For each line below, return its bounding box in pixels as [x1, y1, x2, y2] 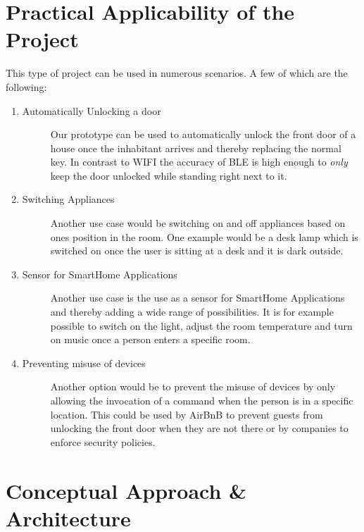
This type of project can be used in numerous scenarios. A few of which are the [6, 66, 348, 80]
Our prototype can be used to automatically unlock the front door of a [50, 127, 356, 142]
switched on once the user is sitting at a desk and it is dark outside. [50, 243, 344, 258]
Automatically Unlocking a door [22, 103, 161, 118]
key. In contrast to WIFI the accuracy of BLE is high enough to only [50, 154, 348, 169]
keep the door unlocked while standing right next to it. [50, 168, 287, 183]
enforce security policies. [50, 434, 156, 449]
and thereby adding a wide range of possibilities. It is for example [50, 304, 334, 319]
